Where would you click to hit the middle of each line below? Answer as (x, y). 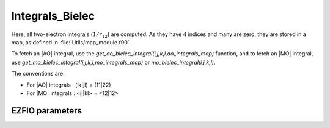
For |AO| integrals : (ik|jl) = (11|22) (69, 85)
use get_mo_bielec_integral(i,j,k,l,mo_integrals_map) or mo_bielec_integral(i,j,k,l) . (114, 62)
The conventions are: (38, 74)
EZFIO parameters (47, 111)
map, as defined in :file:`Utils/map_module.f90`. (71, 42)
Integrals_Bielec (53, 16)
